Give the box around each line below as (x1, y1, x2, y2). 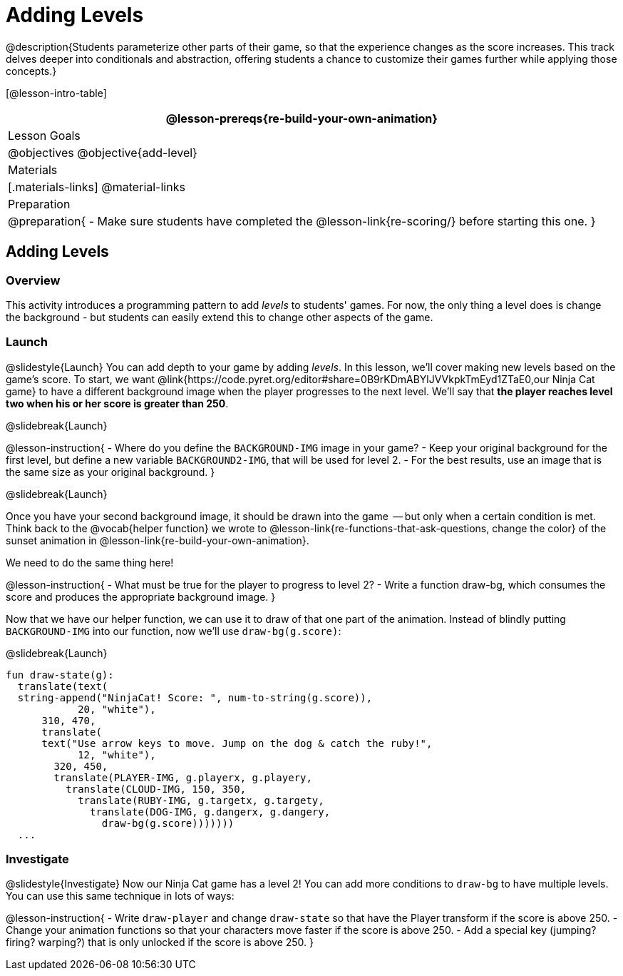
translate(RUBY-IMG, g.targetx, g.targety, (78, 794, 324, 806)
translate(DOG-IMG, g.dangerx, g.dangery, (90, 805, 331, 818)
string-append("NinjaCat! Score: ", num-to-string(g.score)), (17, 691, 373, 703)
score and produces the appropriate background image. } (6, 590, 276, 603)
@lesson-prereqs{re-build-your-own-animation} (165, 111, 438, 126)
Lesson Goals (8, 128, 81, 143)
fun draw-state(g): (6, 669, 114, 681)
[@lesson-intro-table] (6, 86, 107, 99)
